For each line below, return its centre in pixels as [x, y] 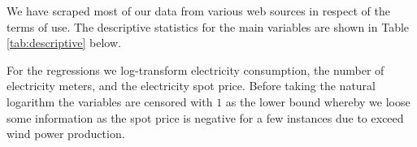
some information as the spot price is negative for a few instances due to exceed [205, 117]
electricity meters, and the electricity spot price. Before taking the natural [191, 86]
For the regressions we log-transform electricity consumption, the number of [195, 69]
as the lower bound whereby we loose [318, 101]
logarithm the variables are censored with [110, 101]
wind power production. [66, 134]
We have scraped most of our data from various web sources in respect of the [198, 11]
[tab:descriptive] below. [64, 43]
